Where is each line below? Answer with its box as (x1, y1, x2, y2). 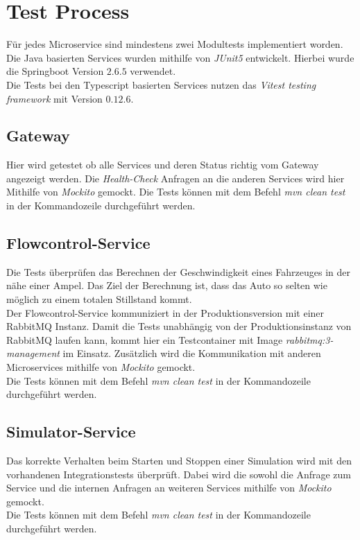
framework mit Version (6, 91, 103, 105)
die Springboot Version (6, 64, 104, 78)
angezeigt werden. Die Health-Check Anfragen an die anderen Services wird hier (6, 171, 345, 185)
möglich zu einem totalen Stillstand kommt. (6, 292, 192, 306)
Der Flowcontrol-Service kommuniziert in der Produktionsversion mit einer (6, 305, 325, 320)
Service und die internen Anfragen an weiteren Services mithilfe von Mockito (6, 480, 332, 495)
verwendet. (130, 64, 176, 78)
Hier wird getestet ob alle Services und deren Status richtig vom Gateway (6, 157, 319, 172)
